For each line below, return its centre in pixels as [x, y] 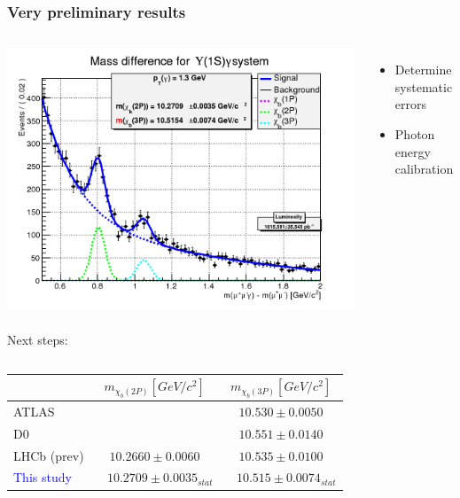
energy [413, 151]
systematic [424, 86]
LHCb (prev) [49, 455]
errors [411, 104]
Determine [423, 70]
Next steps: [38, 340]
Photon [415, 134]
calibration [424, 169]
